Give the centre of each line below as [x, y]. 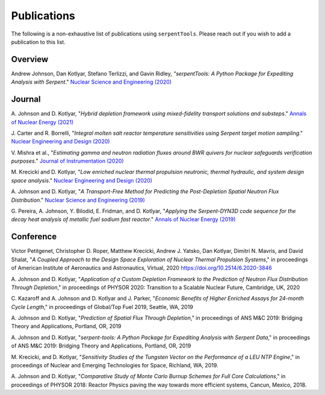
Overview [30, 59]
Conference [34, 237]
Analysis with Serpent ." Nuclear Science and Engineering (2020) [91, 82]
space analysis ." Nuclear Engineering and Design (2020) [82, 180]
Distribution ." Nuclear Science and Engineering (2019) [78, 200]
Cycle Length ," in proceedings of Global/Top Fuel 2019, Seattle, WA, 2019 [102, 306]
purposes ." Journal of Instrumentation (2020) [67, 161]
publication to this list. [38, 42]
